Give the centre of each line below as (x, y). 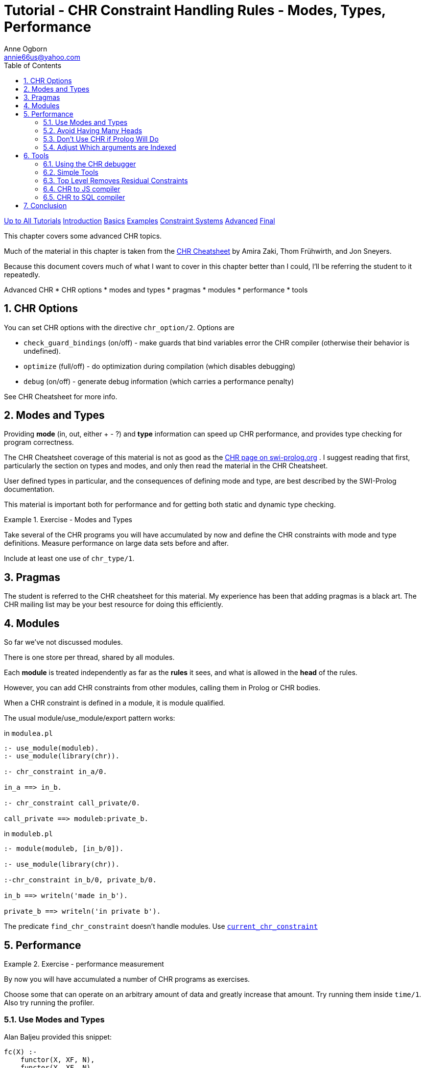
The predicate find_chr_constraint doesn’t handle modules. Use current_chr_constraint (161, 926)
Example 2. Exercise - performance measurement (84, 964)
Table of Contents (33, 65)
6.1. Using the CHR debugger (90, 164)
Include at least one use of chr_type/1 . (69, 558)
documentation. (29, 489)
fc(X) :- (21, 1052)
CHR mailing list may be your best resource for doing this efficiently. (114, 605)
